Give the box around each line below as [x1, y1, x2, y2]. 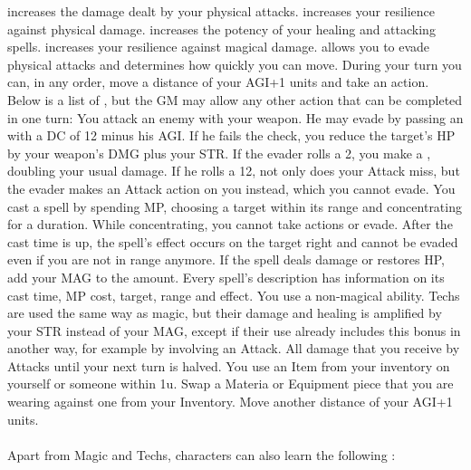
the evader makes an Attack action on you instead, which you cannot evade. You [7, 178, 456, 197]
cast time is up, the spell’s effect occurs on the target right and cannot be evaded [7, 232, 458, 251]
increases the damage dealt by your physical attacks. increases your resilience [7, 2, 436, 20]
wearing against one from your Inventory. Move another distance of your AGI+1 [7, 392, 453, 411]
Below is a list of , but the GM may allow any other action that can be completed [7, 90, 463, 109]
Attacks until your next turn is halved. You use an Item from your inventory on [7, 356, 450, 375]
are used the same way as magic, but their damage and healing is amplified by [7, 303, 442, 322]
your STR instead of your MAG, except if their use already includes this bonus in [7, 321, 461, 340]
